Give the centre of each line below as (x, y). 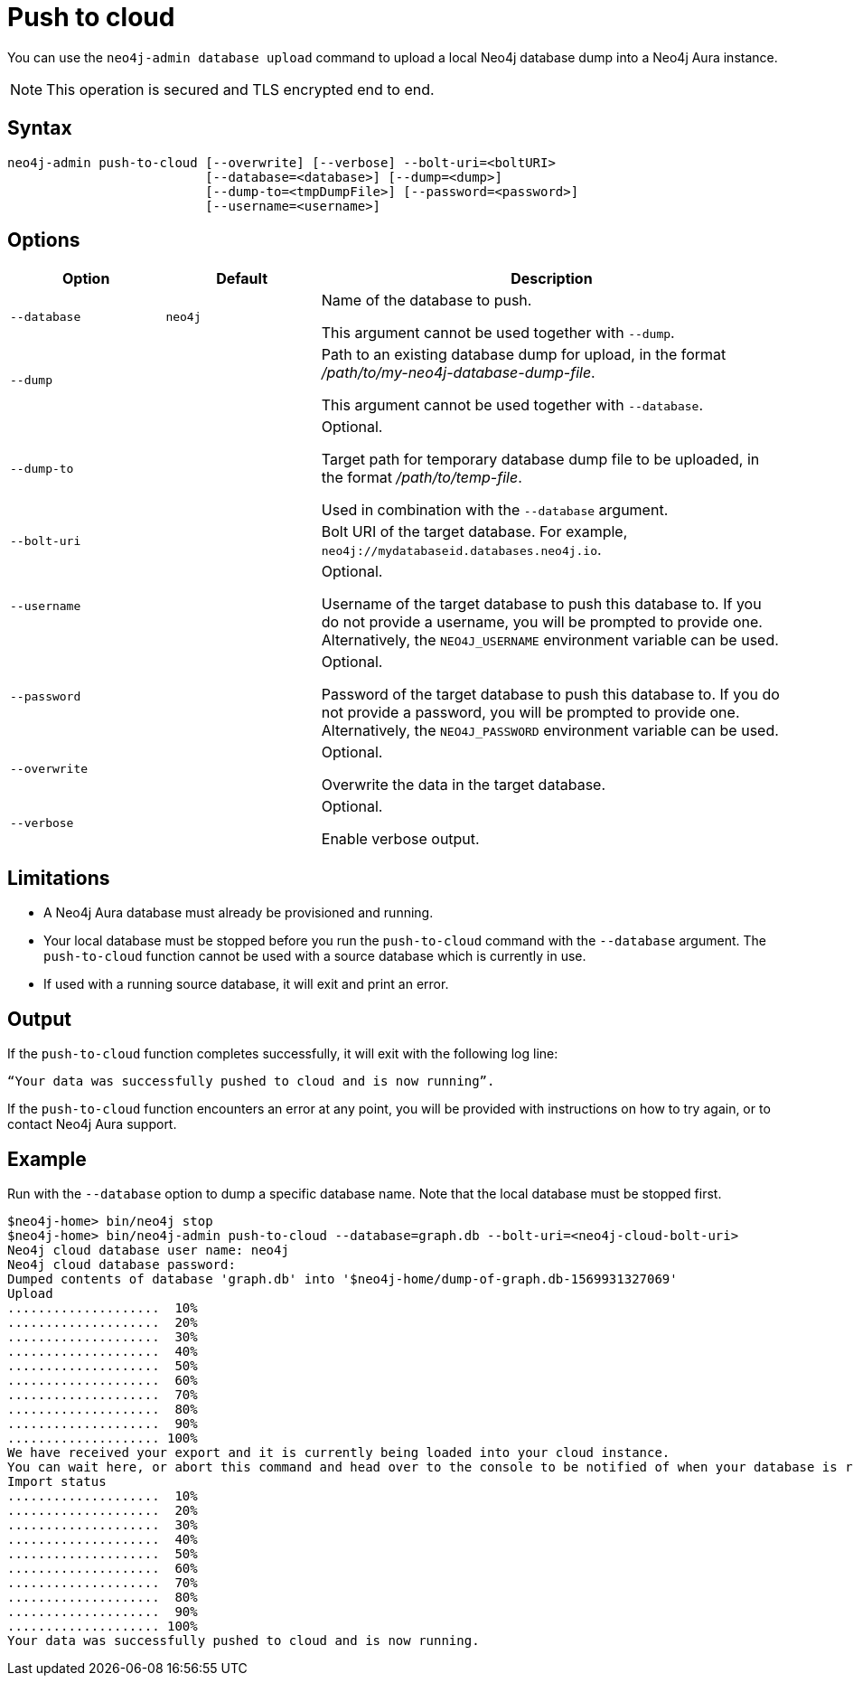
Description (552, 279)
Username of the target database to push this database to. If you (541, 604)
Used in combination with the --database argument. (495, 510)
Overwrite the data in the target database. (464, 785)
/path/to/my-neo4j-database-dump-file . (458, 373)
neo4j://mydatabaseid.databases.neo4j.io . (461, 550)
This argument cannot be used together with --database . (512, 405)
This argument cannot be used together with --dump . (498, 333)
